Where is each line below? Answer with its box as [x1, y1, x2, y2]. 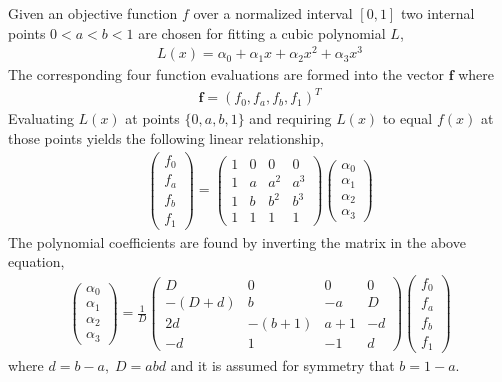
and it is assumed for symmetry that [170, 354, 395, 375]
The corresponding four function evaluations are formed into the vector [8, 64, 444, 85]
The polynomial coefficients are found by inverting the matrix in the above [8, 231, 466, 252]
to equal [382, 108, 433, 129]
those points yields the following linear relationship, [8, 128, 324, 149]
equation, [8, 251, 65, 272]
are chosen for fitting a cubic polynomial [138, 22, 386, 43]
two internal [400, 3, 475, 23]
